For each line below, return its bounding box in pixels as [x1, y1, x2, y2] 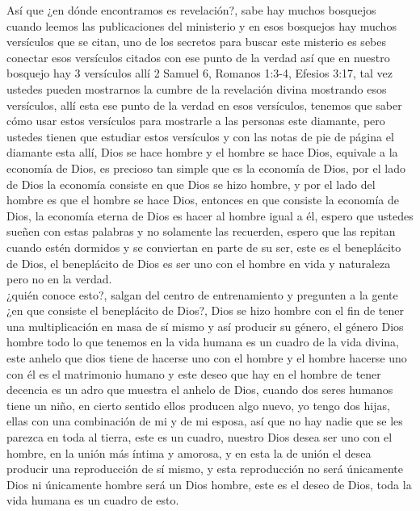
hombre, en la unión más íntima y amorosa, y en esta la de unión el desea [6, 444, 372, 461]
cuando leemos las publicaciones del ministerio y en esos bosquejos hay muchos [6, 17, 397, 34]
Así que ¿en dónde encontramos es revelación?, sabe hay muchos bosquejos [6, 2, 376, 18]
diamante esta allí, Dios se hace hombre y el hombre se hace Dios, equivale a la [6, 144, 398, 161]
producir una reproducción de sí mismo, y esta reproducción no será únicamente [6, 460, 403, 477]
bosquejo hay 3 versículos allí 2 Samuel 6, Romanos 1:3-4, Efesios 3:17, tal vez [6, 65, 393, 82]
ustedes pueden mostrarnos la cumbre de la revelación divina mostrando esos [6, 80, 387, 97]
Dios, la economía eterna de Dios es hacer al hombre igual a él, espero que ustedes [6, 207, 414, 224]
